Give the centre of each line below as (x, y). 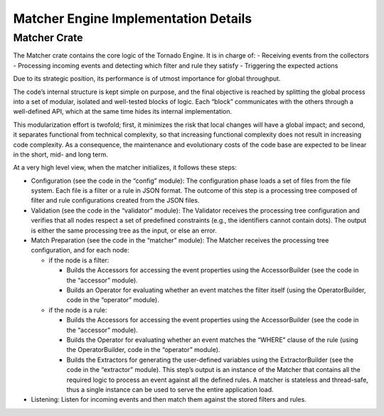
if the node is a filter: (79, 260)
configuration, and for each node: (80, 250)
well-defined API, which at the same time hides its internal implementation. (123, 112)
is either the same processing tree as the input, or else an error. (124, 230)
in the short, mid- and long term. (60, 154)
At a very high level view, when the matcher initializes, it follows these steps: (125, 168)
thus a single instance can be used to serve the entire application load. (170, 389)
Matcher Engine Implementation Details (133, 18)
